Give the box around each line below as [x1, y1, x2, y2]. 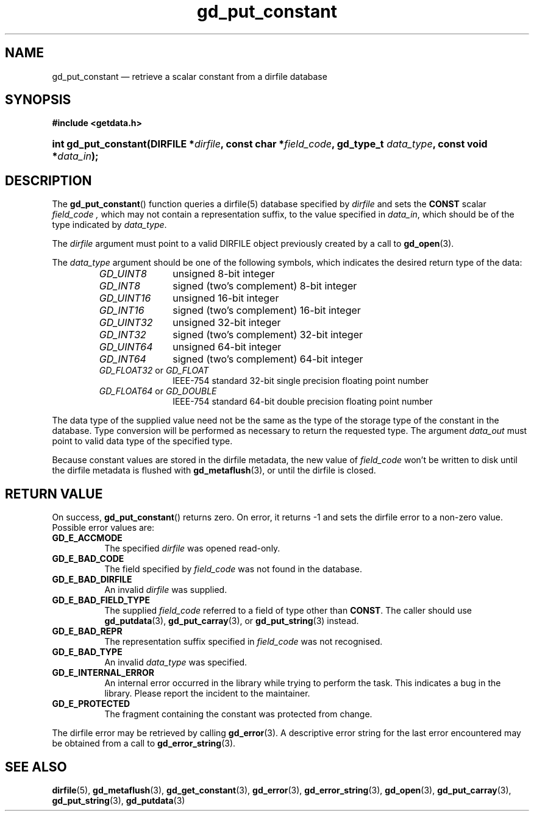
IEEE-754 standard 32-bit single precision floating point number [173, 375, 429, 386]
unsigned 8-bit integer [173, 268, 275, 280]
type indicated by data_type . [52, 219, 167, 230]
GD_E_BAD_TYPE [52, 647, 123, 658]
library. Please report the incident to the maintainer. [104, 688, 310, 699]
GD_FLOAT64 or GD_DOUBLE [99, 386, 217, 397]
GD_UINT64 [99, 341, 153, 353]
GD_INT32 [99, 328, 146, 341]
